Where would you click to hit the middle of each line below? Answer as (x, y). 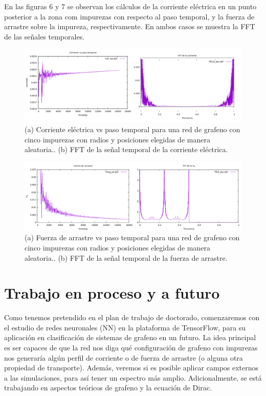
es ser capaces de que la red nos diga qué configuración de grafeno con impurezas (131, 348)
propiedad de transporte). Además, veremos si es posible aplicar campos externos (131, 368)
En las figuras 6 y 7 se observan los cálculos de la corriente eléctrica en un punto (130, 6)
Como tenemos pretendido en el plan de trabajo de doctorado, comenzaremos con (132, 317)
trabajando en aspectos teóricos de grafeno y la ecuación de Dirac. (108, 388)
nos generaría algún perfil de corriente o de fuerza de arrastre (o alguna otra (124, 357)
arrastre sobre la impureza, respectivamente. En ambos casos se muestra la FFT (130, 26)
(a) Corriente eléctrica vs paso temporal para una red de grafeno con (132, 129)
